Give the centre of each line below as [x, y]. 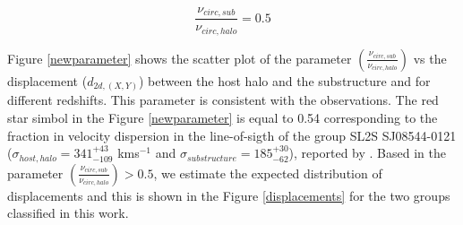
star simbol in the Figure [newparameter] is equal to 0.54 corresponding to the [223, 118]
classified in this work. [68, 213]
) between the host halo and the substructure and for [284, 80]
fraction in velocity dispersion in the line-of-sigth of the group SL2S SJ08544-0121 [232, 135]
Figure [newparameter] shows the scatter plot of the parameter [180, 58]
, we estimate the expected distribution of [268, 173]
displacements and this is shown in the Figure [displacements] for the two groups [229, 195]
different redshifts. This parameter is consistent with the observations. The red [223, 100]
